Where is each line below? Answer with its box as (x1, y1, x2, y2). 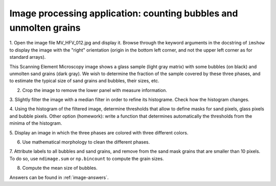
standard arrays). (9, 54, 46, 60)
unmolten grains (9, 22, 81, 33)
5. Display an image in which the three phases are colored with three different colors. (9, 129, 189, 135)
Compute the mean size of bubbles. (22, 165, 98, 171)
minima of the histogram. (9, 120, 62, 126)
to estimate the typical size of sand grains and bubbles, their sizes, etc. (9, 78, 159, 84)
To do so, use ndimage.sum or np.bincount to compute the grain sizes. (9, 155, 164, 161)
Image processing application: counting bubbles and (9, 8, 238, 19)
